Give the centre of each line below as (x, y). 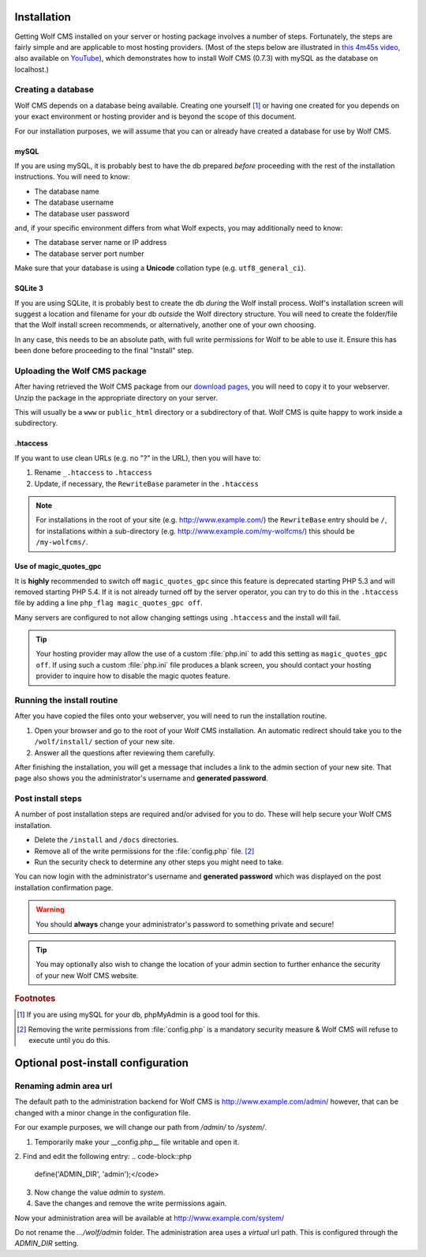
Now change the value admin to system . (100, 1192)
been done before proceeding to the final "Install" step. (104, 351)
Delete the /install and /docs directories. (106, 840)
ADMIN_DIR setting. (47, 1244)
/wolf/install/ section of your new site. (105, 742)
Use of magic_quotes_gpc (58, 566)
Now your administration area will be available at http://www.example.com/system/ (149, 1217)
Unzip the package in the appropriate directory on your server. (116, 397)
